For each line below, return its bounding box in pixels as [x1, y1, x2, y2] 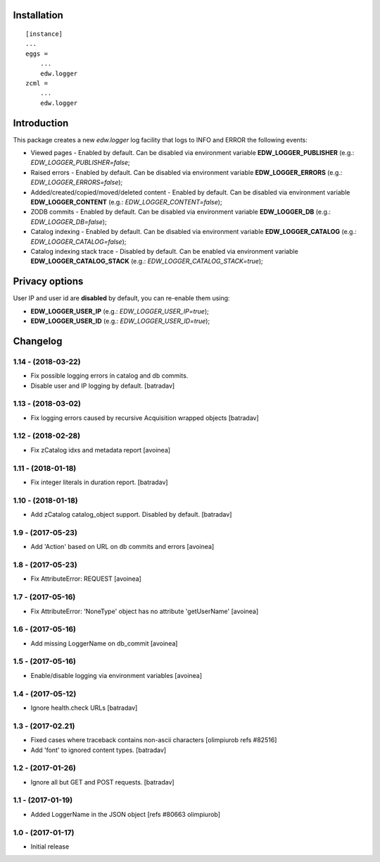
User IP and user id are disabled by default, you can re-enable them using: [13, 294, 230, 302]
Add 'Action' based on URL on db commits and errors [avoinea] [30, 543, 215, 551]
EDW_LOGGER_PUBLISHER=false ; [30, 159, 130, 167]
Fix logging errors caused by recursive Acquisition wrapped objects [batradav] [30, 413, 260, 422]
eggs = [25, 49, 49, 58]
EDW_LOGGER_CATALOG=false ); [30, 237, 127, 246]
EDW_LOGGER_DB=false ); [30, 217, 107, 226]
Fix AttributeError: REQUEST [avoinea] [30, 574, 142, 583]
